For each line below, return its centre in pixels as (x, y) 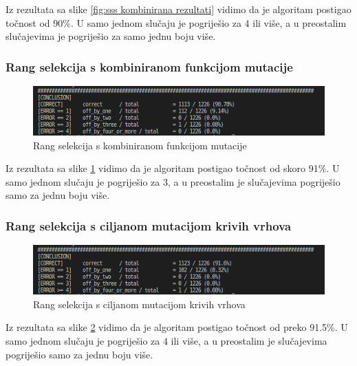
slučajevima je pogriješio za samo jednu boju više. (111, 36)
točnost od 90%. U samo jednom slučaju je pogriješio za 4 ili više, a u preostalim (176, 22)
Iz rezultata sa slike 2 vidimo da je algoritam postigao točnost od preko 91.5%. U (177, 327)
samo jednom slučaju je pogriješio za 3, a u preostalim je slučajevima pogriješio (173, 181)
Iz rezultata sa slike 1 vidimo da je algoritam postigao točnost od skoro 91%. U (173, 168)
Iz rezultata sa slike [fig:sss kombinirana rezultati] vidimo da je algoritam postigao (178, 9)
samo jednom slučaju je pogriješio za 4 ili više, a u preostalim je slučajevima (166, 341)
